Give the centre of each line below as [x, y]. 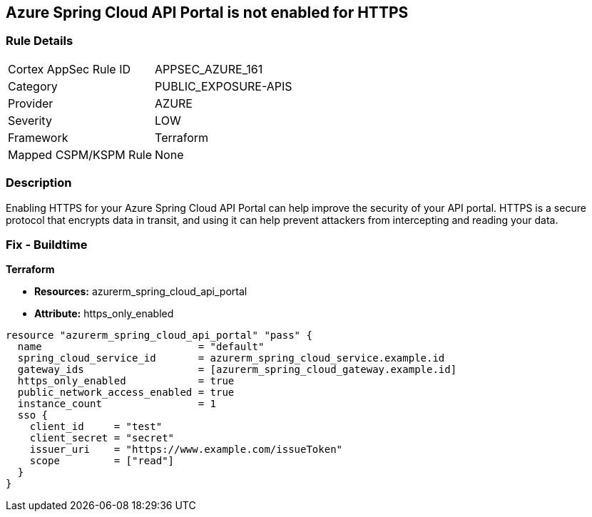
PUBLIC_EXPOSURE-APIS [224, 86]
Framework [38, 137]
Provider [31, 103]
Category [33, 86]
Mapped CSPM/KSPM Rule [80, 154]
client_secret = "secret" [102, 438]
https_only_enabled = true [126, 381]
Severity [30, 120]
